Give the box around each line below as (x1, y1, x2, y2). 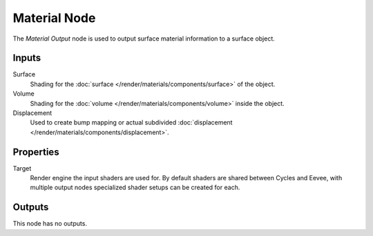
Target (12, 164, 32, 172)
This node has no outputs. (12, 219, 88, 228)
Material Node (12, 10, 96, 25)
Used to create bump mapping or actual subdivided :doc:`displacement (30, 118, 233, 127)
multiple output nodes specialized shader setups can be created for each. (30, 183, 240, 192)
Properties (12, 146, 59, 158)
